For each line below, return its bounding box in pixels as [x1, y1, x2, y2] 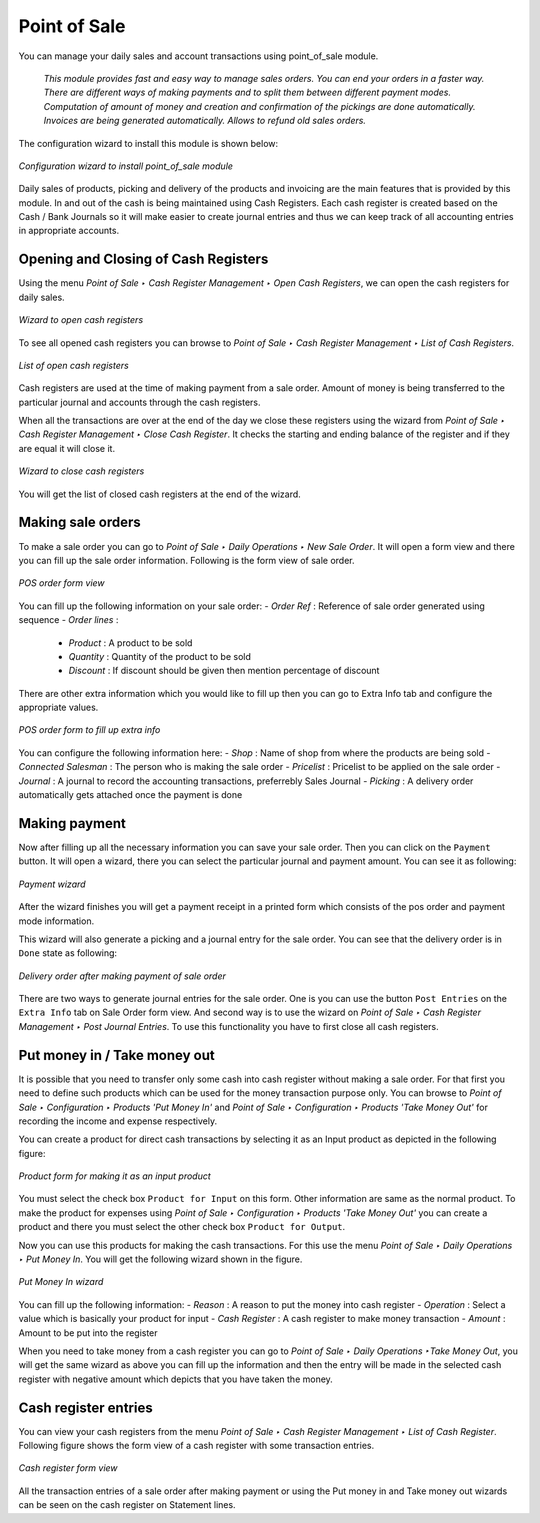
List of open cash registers [18, 359, 129, 371]
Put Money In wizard [18, 1276, 104, 1288]
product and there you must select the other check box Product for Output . [18, 1221, 346, 1233]
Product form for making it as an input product [18, 1170, 212, 1182]
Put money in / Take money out [18, 1046, 215, 1064]
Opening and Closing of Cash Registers [18, 251, 269, 268]
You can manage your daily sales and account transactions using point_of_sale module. [18, 50, 379, 62]
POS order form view [18, 577, 105, 589]
